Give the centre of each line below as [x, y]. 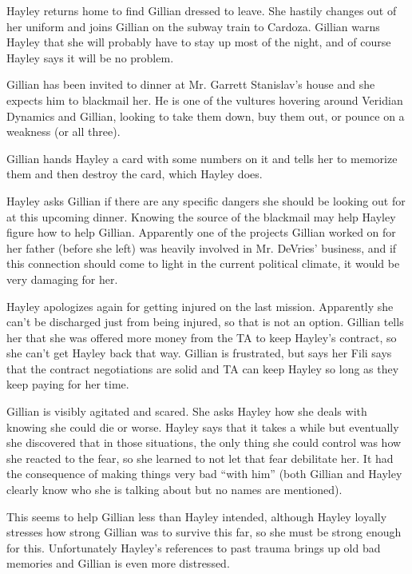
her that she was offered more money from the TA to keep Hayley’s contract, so [202, 337]
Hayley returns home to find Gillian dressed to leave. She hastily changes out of [202, 10]
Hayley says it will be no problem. [90, 57]
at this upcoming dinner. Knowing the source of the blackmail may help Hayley [201, 216]
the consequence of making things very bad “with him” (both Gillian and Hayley [204, 474]
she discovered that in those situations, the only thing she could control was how [204, 442]
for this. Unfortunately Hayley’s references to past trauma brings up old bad [194, 547]
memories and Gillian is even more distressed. [118, 563]
